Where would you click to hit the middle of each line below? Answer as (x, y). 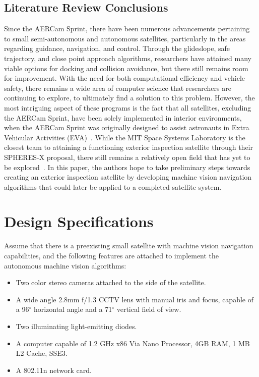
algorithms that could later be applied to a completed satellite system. (113, 186)
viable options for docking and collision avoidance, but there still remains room (126, 68)
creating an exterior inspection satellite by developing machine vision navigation (128, 177)
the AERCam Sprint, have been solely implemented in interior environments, (123, 117)
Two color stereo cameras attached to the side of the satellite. (111, 282)
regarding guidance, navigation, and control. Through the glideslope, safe (117, 48)
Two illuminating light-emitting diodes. (76, 326)
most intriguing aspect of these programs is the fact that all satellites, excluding (128, 107)
